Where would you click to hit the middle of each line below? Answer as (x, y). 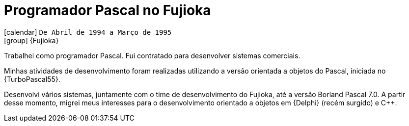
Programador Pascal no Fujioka (108, 10)
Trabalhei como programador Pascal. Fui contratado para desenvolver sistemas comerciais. (152, 55)
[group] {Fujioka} (31, 40)
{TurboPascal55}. (32, 79)
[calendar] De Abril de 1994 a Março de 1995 (88, 32)
